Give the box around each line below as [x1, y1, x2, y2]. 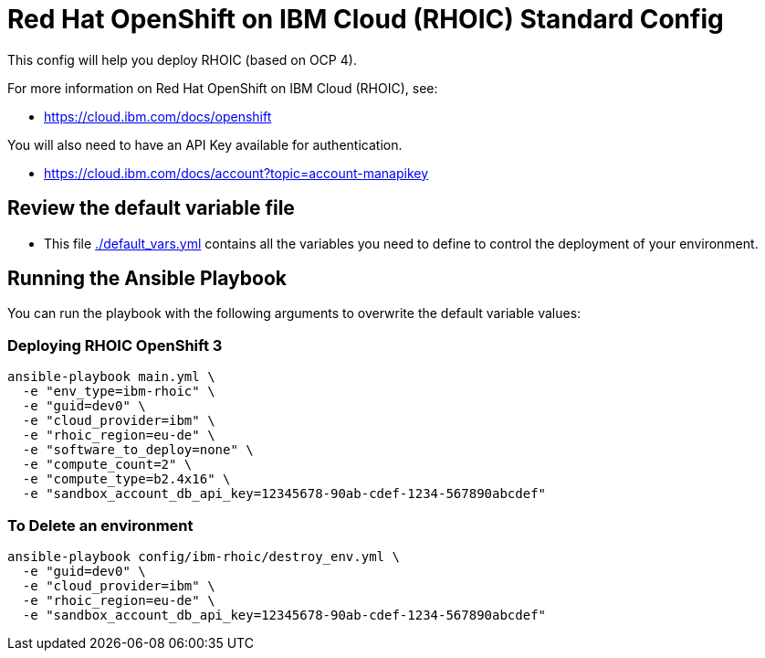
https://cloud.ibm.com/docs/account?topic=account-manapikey [44, 164, 429, 181]
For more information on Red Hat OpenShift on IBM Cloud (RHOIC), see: [7, 80, 438, 96]
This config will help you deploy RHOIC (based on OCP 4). [7, 51, 357, 68]
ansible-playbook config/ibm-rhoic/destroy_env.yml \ [7, 548, 400, 564]
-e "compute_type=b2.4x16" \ [22, 472, 231, 487]
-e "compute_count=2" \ [22, 457, 193, 472]
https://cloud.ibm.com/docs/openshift [44, 108, 272, 124]
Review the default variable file [7, 196, 295, 220]
